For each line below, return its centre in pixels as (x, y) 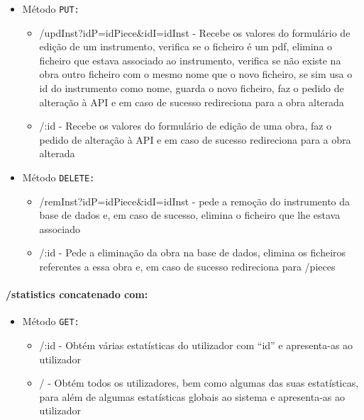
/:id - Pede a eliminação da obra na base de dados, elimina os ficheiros (193, 252)
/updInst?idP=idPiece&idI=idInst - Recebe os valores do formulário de (195, 32)
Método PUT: (51, 8)
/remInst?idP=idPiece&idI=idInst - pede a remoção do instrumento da (195, 201)
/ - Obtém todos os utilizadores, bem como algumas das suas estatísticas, (199, 383)
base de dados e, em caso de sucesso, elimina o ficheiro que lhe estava (190, 215)
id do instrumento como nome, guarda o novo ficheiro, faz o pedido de (192, 88)
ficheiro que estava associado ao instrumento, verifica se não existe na (190, 60)
